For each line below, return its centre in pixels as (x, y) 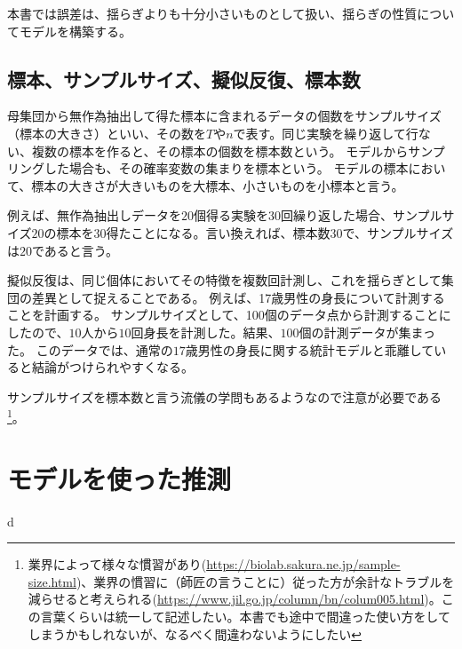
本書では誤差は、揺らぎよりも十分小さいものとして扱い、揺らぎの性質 (212, 13)
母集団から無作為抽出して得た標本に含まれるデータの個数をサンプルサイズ (224, 116)
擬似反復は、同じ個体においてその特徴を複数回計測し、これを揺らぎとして (224, 280)
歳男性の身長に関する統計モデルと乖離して (310, 349)
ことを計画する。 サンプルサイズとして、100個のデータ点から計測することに (229, 315)
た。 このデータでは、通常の (90, 349)
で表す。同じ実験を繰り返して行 (326, 133)
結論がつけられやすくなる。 (112, 367)
